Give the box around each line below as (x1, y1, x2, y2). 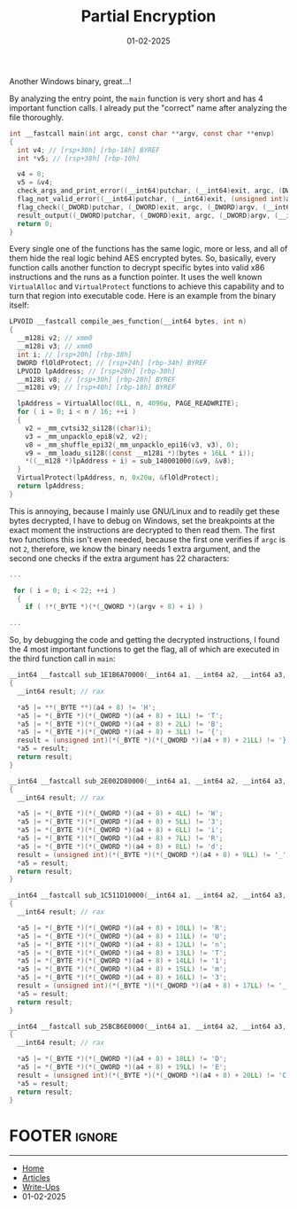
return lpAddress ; (17, 481, 86, 491)
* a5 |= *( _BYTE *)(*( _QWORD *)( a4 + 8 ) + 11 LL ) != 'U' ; (17, 932, 228, 940)
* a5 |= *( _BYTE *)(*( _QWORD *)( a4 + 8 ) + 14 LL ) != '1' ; (17, 956, 228, 965)
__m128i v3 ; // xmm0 (17, 342, 93, 351)
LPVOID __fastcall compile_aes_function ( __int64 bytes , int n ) (9, 317, 247, 326)
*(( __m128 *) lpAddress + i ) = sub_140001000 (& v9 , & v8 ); (25, 456, 236, 466)
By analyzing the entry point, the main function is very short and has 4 (9, 93, 263, 104)
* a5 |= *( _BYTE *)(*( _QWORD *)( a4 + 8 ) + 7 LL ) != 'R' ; (17, 834, 224, 843)
